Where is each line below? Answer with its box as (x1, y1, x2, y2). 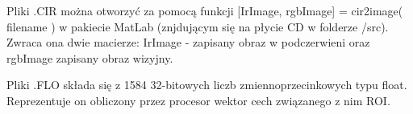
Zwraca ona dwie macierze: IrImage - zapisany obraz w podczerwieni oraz (6, 34, 370, 51)
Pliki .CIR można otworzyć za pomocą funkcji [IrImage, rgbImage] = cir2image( (6, 2, 403, 18)
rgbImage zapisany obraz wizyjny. (6, 49, 173, 66)
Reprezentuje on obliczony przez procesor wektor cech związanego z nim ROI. (6, 92, 390, 108)
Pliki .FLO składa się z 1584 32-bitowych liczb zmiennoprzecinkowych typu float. (6, 76, 407, 93)
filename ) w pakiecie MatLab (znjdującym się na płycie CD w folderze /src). (6, 18, 389, 35)
